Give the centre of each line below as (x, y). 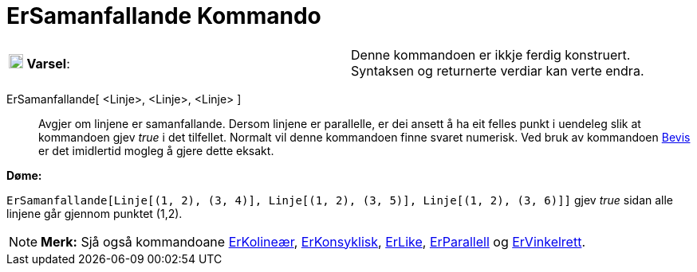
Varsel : (48, 63)
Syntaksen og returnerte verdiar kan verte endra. (498, 70)
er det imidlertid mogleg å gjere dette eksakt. (156, 150)
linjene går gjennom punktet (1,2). (95, 213)
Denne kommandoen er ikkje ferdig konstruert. (491, 54)
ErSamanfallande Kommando (164, 16)
